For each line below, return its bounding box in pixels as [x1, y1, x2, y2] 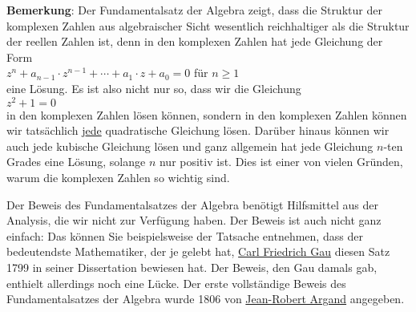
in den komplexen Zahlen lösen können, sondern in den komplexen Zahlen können [6, 106, 407, 123]
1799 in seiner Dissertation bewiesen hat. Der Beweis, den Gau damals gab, [6, 258, 378, 275]
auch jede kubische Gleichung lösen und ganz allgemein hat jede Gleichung [6, 137, 374, 154]
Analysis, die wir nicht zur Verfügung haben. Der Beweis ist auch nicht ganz [6, 212, 382, 229]
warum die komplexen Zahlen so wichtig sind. [6, 169, 230, 186]
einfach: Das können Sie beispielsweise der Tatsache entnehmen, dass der [6, 227, 363, 244]
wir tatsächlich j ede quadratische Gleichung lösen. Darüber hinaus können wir [6, 122, 390, 139]
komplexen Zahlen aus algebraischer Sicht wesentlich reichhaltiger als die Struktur [6, 17, 410, 34]
